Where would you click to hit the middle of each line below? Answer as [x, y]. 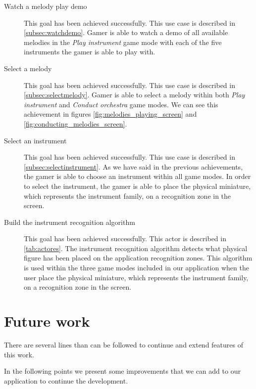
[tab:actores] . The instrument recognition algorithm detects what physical [136, 248]
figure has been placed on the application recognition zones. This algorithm [138, 258]
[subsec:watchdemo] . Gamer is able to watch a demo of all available [126, 32]
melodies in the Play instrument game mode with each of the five [123, 42]
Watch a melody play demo [46, 6]
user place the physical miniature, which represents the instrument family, [136, 277]
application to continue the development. [66, 380]
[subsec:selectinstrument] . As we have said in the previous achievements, [133, 166]
